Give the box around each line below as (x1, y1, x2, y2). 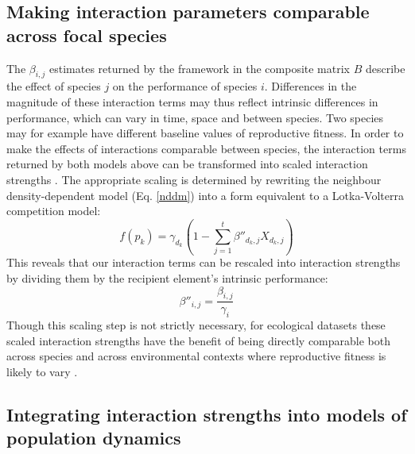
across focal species (6, 22, 167, 47)
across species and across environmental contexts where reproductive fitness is (6, 348, 386, 364)
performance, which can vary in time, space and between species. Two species (6, 109, 384, 125)
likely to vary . (6, 364, 78, 380)
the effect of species (6, 78, 101, 94)
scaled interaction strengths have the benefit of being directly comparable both (6, 332, 391, 348)
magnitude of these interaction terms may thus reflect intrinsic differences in (6, 93, 378, 110)
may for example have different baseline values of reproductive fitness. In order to (6, 125, 404, 141)
